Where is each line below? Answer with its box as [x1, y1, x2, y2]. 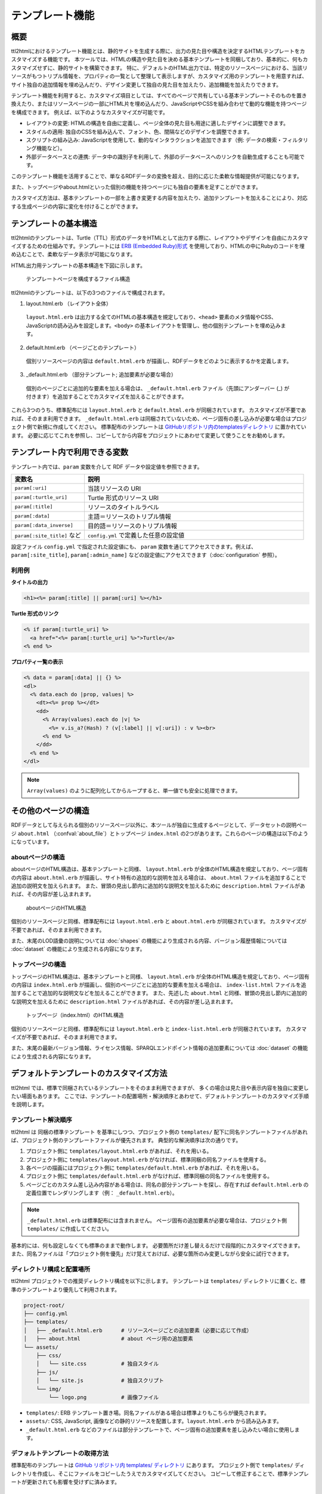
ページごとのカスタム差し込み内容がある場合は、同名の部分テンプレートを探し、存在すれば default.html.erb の [26, 1181, 309, 1188]
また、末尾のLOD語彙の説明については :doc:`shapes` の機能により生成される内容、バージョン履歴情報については [11, 937, 287, 944]
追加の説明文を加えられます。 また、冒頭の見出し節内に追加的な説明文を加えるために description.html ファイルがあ [11, 882, 305, 890]
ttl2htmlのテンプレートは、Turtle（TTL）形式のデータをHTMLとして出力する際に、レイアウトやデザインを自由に [11, 234, 287, 241]
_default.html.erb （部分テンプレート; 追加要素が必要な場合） [26, 371, 177, 378]
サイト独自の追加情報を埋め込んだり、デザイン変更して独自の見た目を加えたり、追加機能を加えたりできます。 [11, 81, 282, 88]
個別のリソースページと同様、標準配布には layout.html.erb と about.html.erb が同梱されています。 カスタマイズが [11, 918, 306, 925]
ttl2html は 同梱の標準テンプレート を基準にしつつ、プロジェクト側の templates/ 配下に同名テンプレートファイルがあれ [11, 1128, 308, 1135]
